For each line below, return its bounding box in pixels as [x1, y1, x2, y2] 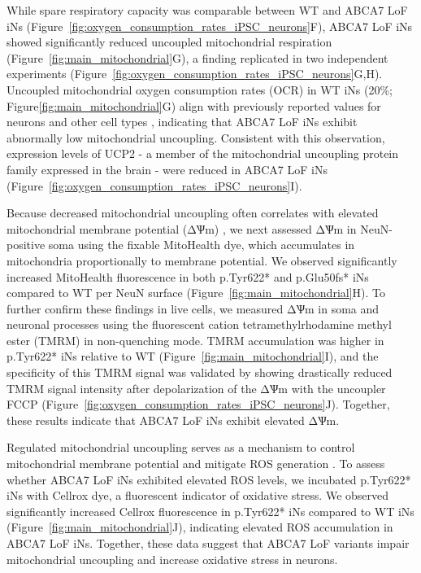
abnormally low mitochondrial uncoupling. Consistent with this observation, [7, 129, 385, 146]
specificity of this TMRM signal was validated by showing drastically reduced [7, 364, 393, 381]
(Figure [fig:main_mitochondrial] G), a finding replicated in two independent [7, 49, 388, 66]
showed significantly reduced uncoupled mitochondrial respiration [7, 33, 332, 50]
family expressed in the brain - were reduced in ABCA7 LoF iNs [7, 160, 328, 177]
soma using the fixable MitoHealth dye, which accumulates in [48, 236, 355, 253]
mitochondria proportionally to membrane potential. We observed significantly [7, 252, 397, 269]
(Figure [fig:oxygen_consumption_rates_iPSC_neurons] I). [7, 177, 302, 194]
